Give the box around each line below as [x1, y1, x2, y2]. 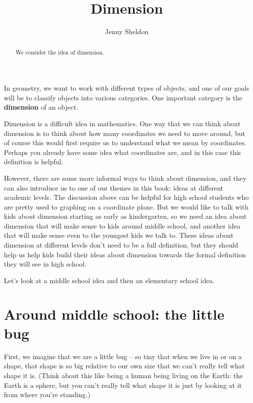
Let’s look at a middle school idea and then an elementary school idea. [4, 275, 215, 285]
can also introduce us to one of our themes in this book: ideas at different [4, 182, 224, 192]
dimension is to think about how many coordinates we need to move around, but [4, 128, 245, 138]
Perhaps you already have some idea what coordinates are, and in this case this [4, 147, 241, 157]
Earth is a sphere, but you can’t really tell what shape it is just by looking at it [4, 380, 242, 390]
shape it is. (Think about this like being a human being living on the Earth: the [4, 370, 243, 380]
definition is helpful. [4, 156, 63, 167]
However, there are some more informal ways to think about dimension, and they [4, 173, 247, 183]
